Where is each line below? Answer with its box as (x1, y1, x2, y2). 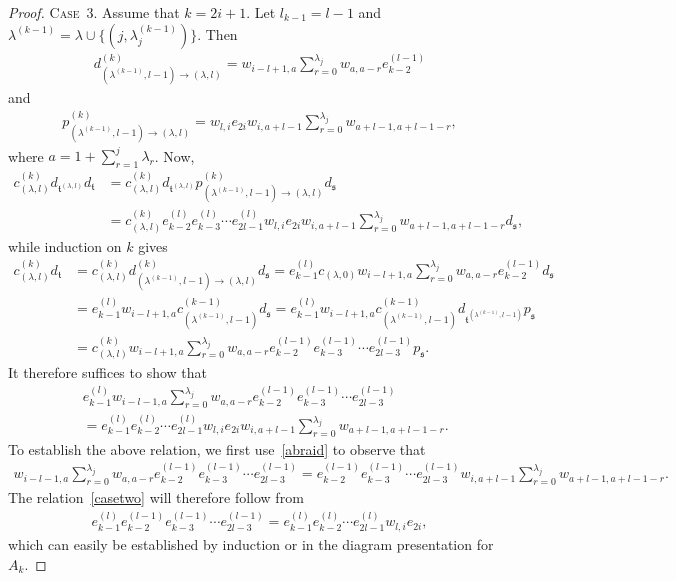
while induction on (8, 235, 122, 256)
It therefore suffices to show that (8, 361, 207, 382)
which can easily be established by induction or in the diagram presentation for (8, 533, 494, 554)
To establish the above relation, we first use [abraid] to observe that (8, 438, 426, 459)
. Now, (154, 145, 195, 166)
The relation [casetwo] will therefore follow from (8, 487, 304, 508)
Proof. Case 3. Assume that (8, 2, 180, 22)
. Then (197, 23, 238, 44)
